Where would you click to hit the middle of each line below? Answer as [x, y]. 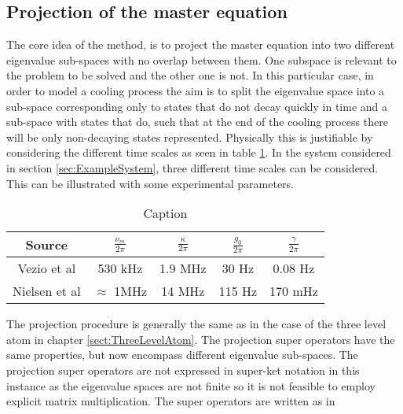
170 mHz [294, 291]
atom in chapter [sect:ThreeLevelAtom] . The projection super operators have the [201, 339]
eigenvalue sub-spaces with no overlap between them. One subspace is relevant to [201, 59]
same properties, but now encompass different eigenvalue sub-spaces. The [182, 355]
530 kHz [120, 268]
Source [47, 245]
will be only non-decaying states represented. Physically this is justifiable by [190, 137]
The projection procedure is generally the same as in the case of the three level [196, 324]
